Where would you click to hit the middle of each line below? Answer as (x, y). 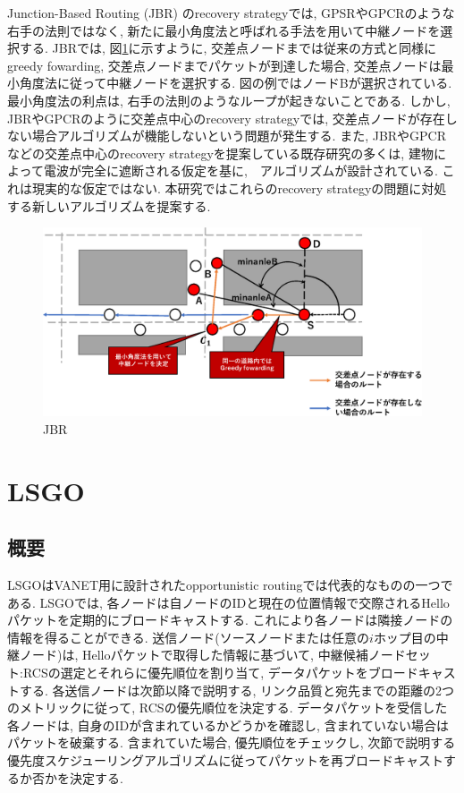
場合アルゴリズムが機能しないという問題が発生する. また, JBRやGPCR (239, 136)
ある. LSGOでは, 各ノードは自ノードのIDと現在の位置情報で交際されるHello (228, 602)
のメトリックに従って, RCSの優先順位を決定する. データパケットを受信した (228, 708)
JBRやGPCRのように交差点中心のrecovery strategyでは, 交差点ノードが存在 (226, 118)
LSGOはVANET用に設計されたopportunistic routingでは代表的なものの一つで (230, 585)
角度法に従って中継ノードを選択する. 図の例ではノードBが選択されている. (236, 83)
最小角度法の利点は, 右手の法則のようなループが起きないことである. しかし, (229, 100)
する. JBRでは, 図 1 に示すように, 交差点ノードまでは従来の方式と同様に (228, 48)
